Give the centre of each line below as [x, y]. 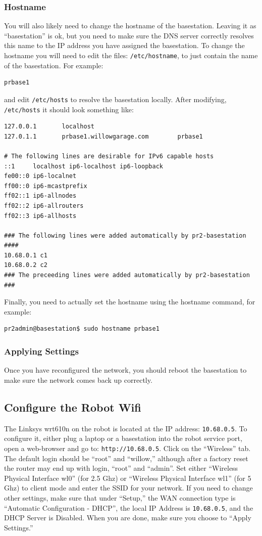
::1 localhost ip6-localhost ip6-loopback [84, 166]
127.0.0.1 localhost [49, 127]
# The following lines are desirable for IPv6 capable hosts [109, 156]
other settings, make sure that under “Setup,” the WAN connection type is [120, 497]
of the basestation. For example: [54, 65]
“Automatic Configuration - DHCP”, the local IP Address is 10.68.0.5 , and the [129, 507]
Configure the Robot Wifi [73, 407]
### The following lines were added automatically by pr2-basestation [125, 235]
